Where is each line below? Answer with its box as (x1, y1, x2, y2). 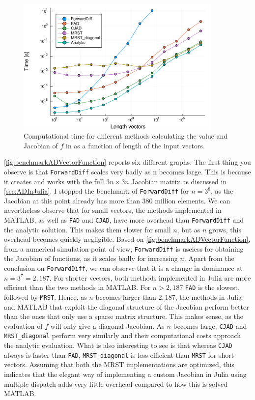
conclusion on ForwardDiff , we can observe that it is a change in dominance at (4, 263, 243, 273)
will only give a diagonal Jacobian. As (50, 320, 165, 331)
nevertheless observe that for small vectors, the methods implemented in (4, 205, 222, 215)
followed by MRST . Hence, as (4, 291, 87, 302)
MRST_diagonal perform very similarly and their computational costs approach (4, 330, 241, 341)
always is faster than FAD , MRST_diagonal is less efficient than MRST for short (4, 349, 234, 360)
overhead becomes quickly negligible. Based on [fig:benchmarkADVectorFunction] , (4, 234, 251, 244)
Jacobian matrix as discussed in (131, 176, 227, 186)
